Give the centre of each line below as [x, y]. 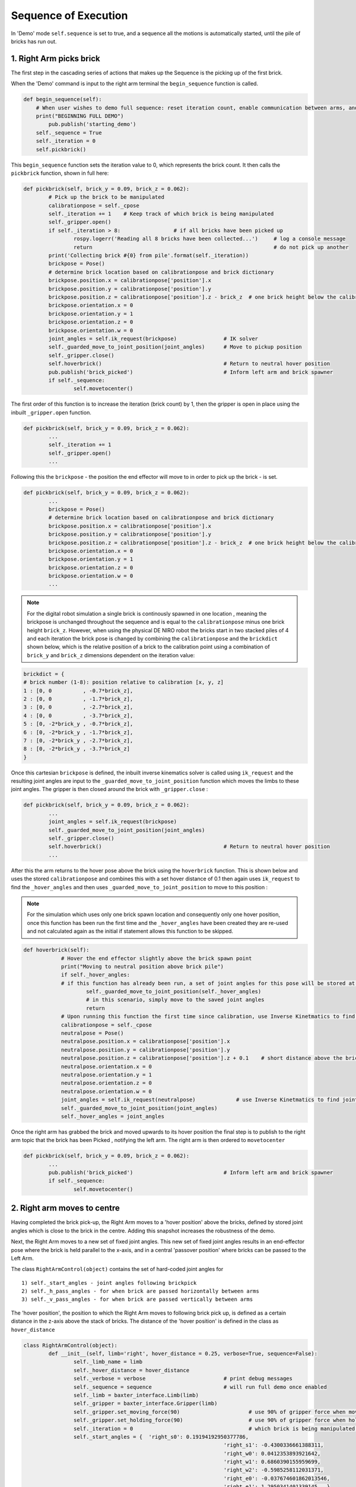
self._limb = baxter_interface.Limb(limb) [136, 1395]
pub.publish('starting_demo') [92, 124]
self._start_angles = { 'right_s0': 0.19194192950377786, [161, 1437]
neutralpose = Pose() [92, 1033]
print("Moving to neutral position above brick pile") [142, 966]
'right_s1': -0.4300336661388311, [274, 1445]
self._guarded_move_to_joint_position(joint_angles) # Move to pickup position [175, 347]
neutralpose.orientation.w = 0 [107, 1091]
